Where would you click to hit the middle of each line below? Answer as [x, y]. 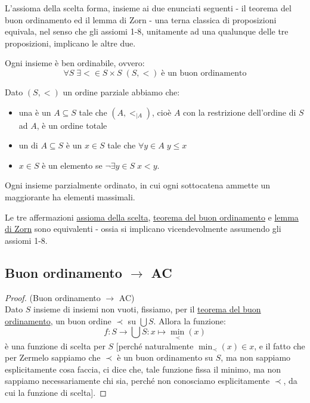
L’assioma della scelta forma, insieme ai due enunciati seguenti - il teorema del [148, 8]
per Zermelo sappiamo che [53, 357]
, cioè [162, 112]
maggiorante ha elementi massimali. [70, 196]
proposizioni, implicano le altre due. [70, 43]
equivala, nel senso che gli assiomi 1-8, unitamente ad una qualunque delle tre [147, 31]
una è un [35, 112]
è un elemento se [72, 165]
